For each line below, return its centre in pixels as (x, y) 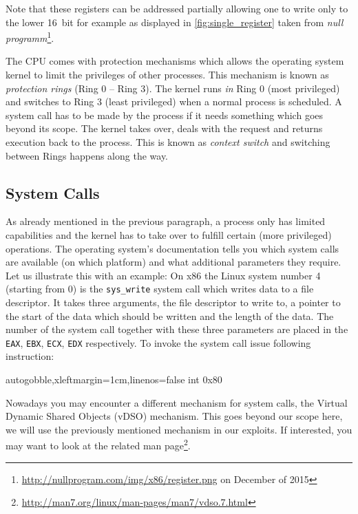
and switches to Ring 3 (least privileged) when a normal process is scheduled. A (174, 101)
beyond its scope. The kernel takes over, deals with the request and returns (164, 128)
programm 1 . (30, 37)
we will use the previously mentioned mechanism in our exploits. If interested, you (179, 429)
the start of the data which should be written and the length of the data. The (170, 315)
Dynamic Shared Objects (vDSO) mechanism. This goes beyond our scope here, (174, 416)
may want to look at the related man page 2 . (98, 445)
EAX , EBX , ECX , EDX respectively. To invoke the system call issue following (158, 342)
